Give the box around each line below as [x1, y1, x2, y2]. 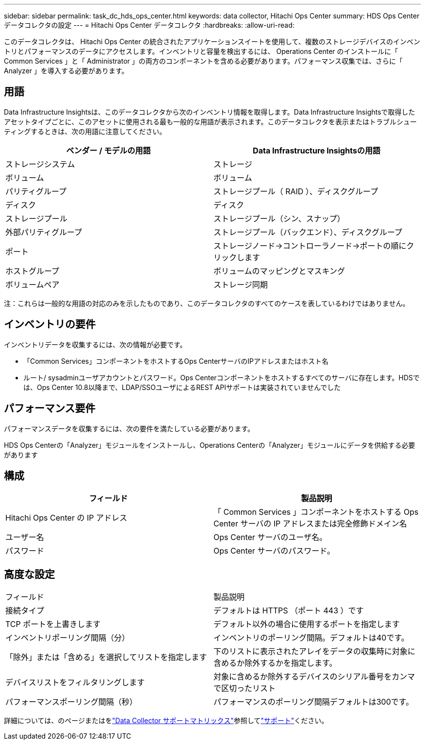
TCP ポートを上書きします [5, 619, 101, 629]
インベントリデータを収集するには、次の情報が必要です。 [4, 340, 187, 349]
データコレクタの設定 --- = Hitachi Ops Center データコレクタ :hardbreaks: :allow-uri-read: [4, 21, 294, 29]
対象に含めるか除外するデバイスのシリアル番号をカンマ [213, 672, 415, 682]
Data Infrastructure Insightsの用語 [253, 145, 380, 155]
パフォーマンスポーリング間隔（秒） [5, 697, 137, 707]
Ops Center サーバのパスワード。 [213, 546, 335, 556]
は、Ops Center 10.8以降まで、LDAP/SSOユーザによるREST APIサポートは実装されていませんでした [23, 383, 341, 391]
